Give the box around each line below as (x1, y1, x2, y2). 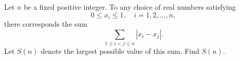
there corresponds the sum (4, 18, 87, 29)
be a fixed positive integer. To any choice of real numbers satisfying (24, 2, 236, 12)
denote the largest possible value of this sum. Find (41, 45, 199, 56)
